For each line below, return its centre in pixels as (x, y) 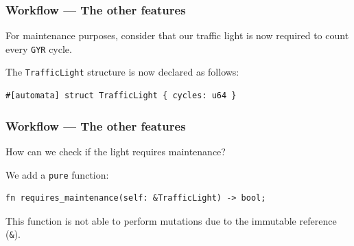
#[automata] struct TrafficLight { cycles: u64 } (121, 96)
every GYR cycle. (39, 48)
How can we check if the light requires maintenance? (116, 151)
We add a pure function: (57, 174)
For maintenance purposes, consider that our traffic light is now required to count (177, 35)
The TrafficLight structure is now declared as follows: (122, 72)
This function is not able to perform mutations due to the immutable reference (171, 220)
